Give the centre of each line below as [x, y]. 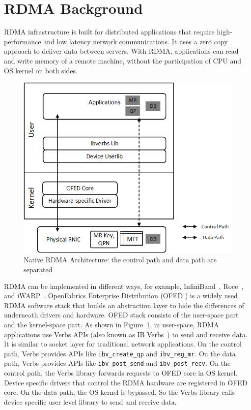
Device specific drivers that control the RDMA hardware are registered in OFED [126, 382]
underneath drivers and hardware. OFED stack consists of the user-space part [121, 315]
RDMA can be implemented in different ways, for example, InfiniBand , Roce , [124, 286]
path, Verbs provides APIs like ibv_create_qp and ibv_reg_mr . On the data [120, 353]
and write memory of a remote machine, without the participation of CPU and [123, 60]
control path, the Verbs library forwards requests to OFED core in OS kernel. [121, 373]
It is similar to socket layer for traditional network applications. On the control [123, 344]
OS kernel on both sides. [41, 70]
